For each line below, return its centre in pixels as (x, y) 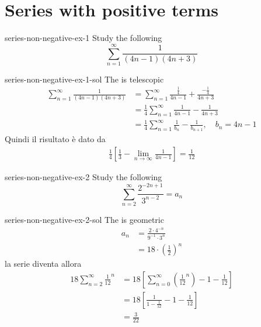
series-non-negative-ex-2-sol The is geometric (84, 219)
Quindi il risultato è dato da (55, 139)
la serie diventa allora (43, 264)
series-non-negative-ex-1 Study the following (83, 38)
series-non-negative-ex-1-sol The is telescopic (84, 79)
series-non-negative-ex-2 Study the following (83, 177)
